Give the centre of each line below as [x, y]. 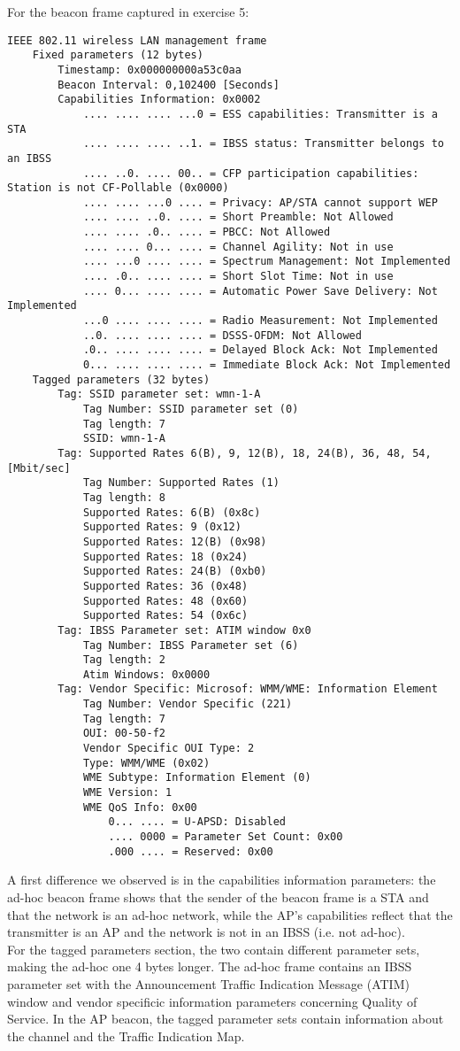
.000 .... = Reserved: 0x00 [191, 851]
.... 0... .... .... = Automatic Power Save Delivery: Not [260, 291]
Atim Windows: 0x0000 [146, 674]
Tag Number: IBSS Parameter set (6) [191, 645]
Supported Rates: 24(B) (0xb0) [175, 572]
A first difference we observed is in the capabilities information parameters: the [222, 880]
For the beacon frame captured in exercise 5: [128, 12]
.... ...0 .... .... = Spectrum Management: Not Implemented [267, 262]
